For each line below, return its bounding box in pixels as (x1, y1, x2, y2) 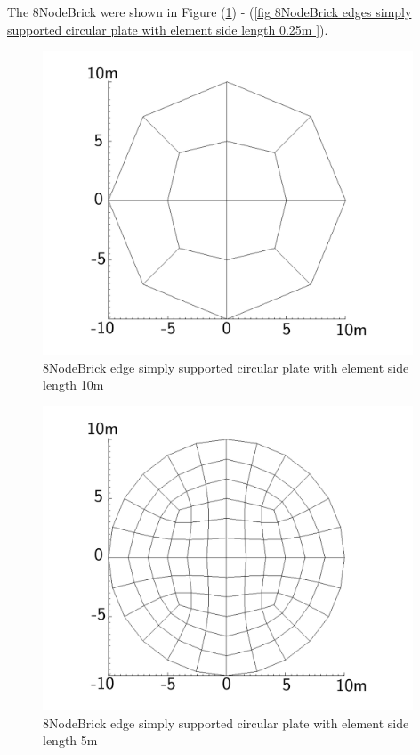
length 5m (43, 731, 98, 750)
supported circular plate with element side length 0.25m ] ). (7, 20, 328, 38)
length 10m (43, 375, 104, 394)
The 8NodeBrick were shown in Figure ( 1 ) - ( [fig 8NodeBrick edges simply (7, 3, 412, 21)
